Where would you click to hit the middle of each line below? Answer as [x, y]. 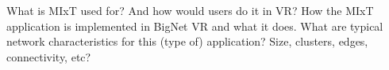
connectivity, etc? [49, 56]
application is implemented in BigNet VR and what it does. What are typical [195, 26]
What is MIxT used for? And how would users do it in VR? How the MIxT [190, 10]
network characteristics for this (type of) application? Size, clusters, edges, [187, 41]
